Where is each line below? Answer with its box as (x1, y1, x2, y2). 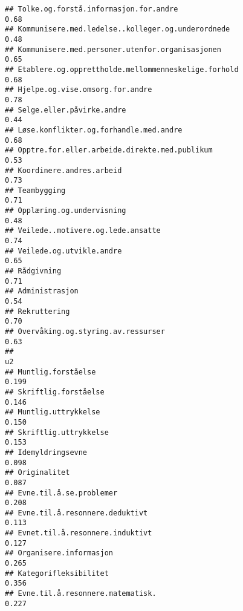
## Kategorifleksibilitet (5, 569, 109, 578)
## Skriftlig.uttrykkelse (5, 428, 109, 437)
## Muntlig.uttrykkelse (5, 408, 100, 417)
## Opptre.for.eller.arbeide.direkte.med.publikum (5, 146, 213, 155)
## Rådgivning (5, 267, 62, 276)
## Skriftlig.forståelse (5, 387, 105, 396)
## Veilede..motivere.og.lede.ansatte (5, 226, 161, 235)
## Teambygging (5, 186, 66, 195)
